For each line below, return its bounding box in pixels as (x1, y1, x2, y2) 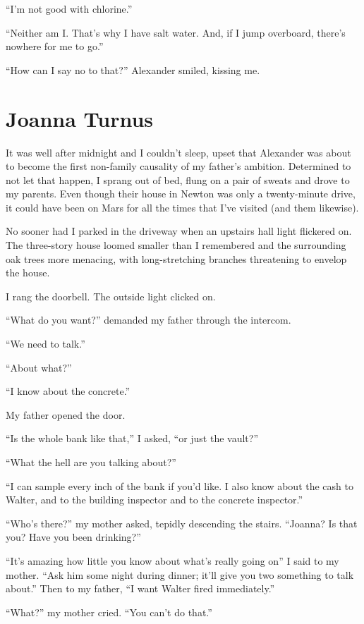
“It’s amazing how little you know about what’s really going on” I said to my (6, 553, 339, 568)
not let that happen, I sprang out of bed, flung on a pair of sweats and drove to (6, 172, 350, 187)
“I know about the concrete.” (6, 384, 131, 398)
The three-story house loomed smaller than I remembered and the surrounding (6, 238, 346, 252)
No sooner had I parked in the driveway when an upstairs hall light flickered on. (6, 224, 352, 238)
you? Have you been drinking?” (6, 530, 141, 544)
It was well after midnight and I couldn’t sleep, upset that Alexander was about (6, 145, 351, 159)
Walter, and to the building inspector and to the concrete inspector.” (6, 492, 303, 507)
